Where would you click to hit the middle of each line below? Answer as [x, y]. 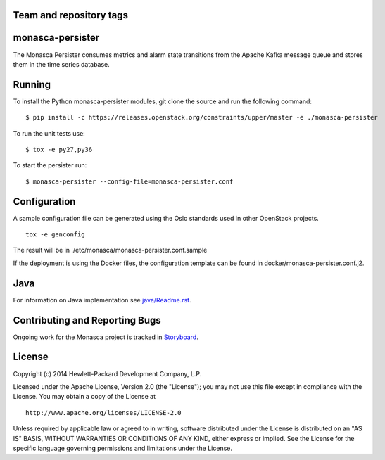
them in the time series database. [62, 64]
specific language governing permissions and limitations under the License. [122, 448]
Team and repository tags [70, 15]
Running [32, 84]
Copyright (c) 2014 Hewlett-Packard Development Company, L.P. [107, 373]
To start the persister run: [50, 165]
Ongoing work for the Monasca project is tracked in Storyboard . [106, 337]
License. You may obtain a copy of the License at [84, 397]
